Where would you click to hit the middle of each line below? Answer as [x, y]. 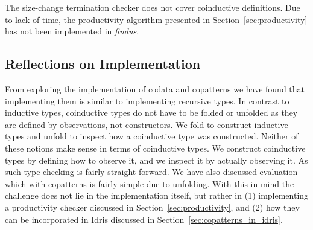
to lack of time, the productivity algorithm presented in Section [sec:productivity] [156, 19]
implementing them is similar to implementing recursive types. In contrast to [147, 101]
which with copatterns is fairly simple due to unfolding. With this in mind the [150, 183]
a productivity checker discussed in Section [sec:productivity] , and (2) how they [152, 207]
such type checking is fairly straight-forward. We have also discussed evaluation [151, 172]
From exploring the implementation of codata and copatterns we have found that [155, 88]
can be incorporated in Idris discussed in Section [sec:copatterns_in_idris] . [144, 219]
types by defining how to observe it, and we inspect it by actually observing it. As [156, 160]
